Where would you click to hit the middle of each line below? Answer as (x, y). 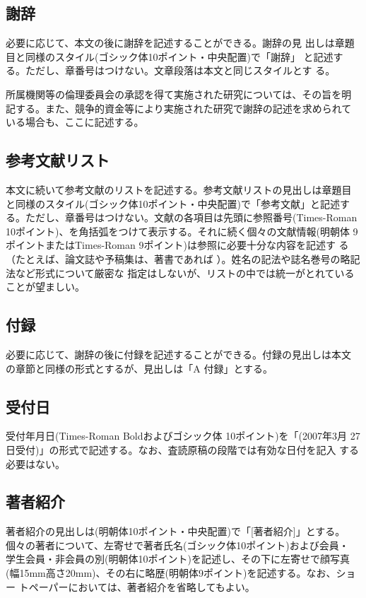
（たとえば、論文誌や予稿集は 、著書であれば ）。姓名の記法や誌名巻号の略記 (183, 258)
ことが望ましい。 (45, 287)
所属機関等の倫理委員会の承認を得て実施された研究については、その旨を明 (179, 94)
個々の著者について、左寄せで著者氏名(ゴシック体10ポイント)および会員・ (177, 545)
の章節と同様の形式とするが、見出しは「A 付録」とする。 (140, 368)
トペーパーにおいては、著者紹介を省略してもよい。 (137, 586)
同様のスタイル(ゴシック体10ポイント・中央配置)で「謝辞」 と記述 (179, 56)
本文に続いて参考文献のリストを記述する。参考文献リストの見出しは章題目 (179, 189)
